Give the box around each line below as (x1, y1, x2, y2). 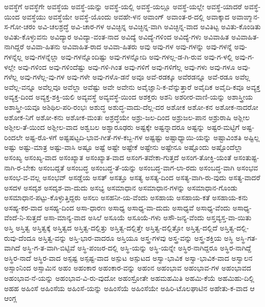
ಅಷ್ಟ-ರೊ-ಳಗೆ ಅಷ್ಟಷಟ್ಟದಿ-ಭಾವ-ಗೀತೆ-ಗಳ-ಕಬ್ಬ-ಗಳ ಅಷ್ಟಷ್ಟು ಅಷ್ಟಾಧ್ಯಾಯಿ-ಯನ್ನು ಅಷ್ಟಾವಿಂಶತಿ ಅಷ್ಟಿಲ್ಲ (25, 131, 260, 142)
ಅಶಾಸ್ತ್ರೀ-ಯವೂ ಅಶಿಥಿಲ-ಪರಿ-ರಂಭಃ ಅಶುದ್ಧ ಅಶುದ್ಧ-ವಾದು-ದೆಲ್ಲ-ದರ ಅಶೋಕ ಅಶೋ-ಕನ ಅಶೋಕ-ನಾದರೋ (4, 101, 258, 112)
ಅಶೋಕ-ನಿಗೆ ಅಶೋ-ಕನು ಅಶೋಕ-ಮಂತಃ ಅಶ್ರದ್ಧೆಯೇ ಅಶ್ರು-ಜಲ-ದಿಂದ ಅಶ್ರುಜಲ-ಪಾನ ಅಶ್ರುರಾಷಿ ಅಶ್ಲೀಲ (4, 111, 250, 122)
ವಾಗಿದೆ (4, 242, 21, 253)
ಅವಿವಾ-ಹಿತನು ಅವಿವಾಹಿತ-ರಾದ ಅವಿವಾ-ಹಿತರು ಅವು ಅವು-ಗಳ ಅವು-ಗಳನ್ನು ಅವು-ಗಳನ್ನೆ (26, 41, 232, 52)
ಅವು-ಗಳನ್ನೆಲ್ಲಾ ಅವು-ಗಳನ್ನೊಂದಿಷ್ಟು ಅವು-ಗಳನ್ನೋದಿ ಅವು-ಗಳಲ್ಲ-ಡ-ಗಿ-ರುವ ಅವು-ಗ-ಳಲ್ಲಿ (25, 51, 233, 62)
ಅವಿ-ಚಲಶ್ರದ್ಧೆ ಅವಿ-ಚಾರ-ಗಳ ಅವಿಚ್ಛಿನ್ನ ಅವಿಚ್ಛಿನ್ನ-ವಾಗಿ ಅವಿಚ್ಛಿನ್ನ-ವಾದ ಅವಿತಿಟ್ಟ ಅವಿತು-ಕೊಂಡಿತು (37, 21, 261, 32)
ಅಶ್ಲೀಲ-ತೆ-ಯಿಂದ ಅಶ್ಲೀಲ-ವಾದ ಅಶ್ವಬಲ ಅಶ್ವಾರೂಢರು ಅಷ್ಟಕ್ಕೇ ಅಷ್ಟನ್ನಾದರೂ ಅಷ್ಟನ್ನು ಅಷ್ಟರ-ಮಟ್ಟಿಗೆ (4, 122, 240, 132)
